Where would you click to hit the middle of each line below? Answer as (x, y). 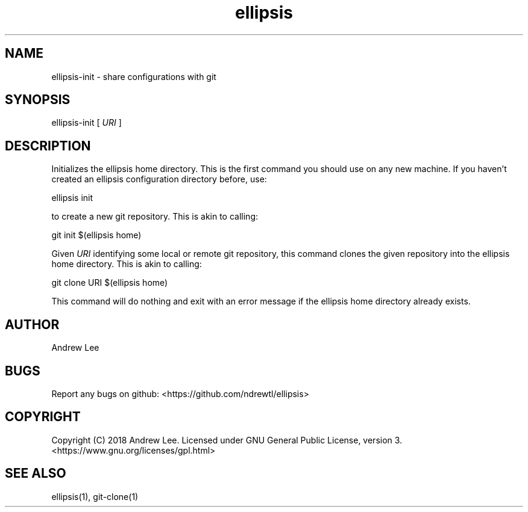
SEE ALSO (36, 473)
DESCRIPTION (48, 146)
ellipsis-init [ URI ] (86, 123)
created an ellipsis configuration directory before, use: (159, 179)
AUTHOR (32, 324)
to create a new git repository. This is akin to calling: (155, 217)
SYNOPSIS (38, 100)
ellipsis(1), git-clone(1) (95, 496)
